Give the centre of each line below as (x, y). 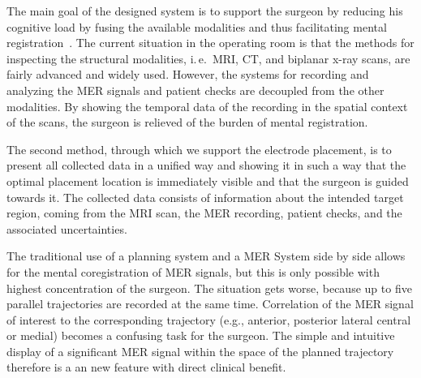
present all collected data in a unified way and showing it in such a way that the (206, 165)
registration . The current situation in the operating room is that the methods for (210, 43)
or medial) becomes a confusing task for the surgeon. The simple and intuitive (201, 335)
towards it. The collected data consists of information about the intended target (205, 197)
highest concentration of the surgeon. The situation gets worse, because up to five (209, 288)
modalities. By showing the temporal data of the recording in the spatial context (207, 106)
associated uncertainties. (67, 228)
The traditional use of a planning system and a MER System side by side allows (206, 256)
